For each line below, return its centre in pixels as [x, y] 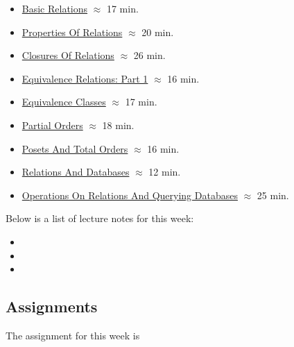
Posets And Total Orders [75, 148]
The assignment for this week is [73, 335]
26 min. [149, 55]
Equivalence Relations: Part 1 [85, 78]
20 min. [158, 32]
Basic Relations [55, 8]
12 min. [165, 172]
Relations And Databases [76, 172]
